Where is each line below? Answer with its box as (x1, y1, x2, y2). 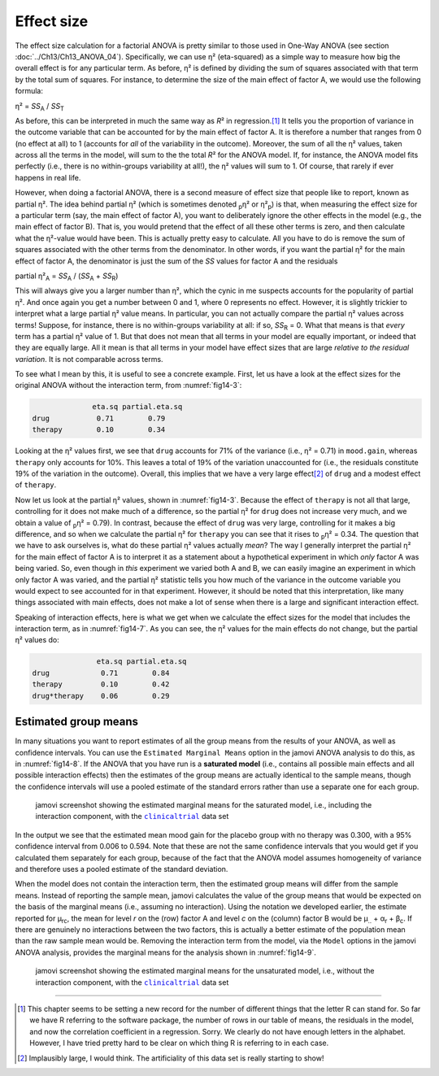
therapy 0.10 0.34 (32, 425, 166, 434)
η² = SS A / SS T (15, 101, 64, 113)
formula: (15, 86, 44, 96)
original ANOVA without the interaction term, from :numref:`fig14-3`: (15, 381, 242, 390)
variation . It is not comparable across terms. (15, 354, 163, 364)
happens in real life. (15, 172, 81, 182)
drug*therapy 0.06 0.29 (32, 691, 170, 700)
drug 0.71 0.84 (32, 668, 170, 677)
